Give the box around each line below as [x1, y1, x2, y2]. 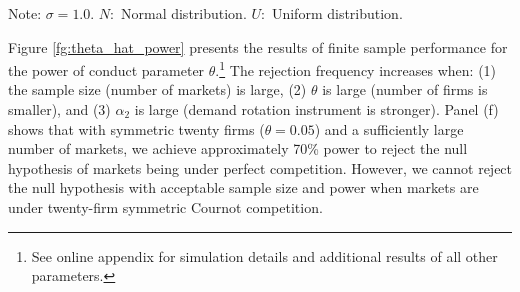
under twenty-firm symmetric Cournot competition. [8, 197, 323, 217]
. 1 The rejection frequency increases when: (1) [215, 57, 497, 80]
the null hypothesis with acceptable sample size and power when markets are [8, 177, 479, 198]
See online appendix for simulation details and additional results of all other [31, 245, 498, 266]
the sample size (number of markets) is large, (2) [8, 79, 307, 100]
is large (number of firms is [322, 79, 488, 100]
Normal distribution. [120, 3, 247, 23]
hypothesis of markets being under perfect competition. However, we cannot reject [8, 157, 513, 178]
